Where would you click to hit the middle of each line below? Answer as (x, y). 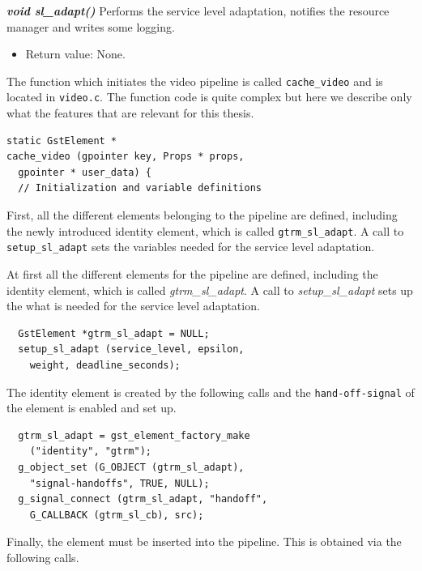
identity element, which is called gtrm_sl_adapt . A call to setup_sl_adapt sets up (210, 290)
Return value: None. (75, 54)
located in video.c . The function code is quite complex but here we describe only (209, 97)
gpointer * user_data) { (85, 172)
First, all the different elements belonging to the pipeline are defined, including (202, 215)
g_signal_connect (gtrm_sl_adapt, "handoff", (143, 499)
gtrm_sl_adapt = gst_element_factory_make (134, 435)
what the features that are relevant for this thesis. (130, 113)
